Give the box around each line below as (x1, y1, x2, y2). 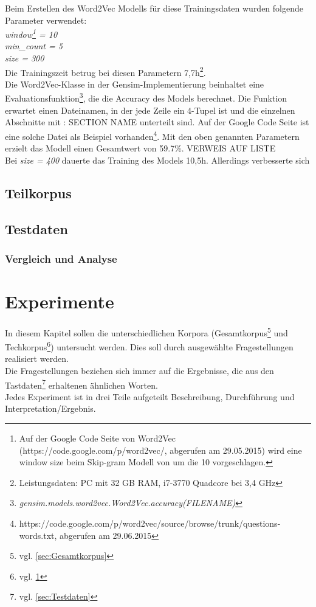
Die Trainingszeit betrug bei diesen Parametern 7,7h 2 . (5, 64, 206, 78)
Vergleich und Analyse (5, 251, 117, 266)
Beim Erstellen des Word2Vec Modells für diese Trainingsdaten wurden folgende (5, 2, 303, 14)
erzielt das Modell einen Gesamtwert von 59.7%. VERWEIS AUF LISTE (5, 142, 276, 154)
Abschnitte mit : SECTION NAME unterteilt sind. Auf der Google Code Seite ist (5, 116, 309, 128)
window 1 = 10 (5, 26, 58, 40)
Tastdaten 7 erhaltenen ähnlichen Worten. (5, 376, 158, 391)
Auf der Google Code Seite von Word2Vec (19, 432, 176, 444)
